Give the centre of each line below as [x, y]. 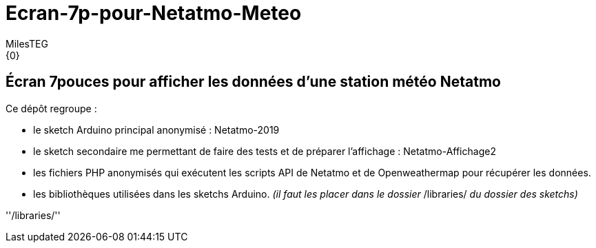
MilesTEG [27, 43]
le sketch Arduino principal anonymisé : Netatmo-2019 [156, 130]
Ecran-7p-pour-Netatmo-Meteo [154, 13]
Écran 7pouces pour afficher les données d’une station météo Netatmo [253, 82]
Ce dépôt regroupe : [51, 108]
